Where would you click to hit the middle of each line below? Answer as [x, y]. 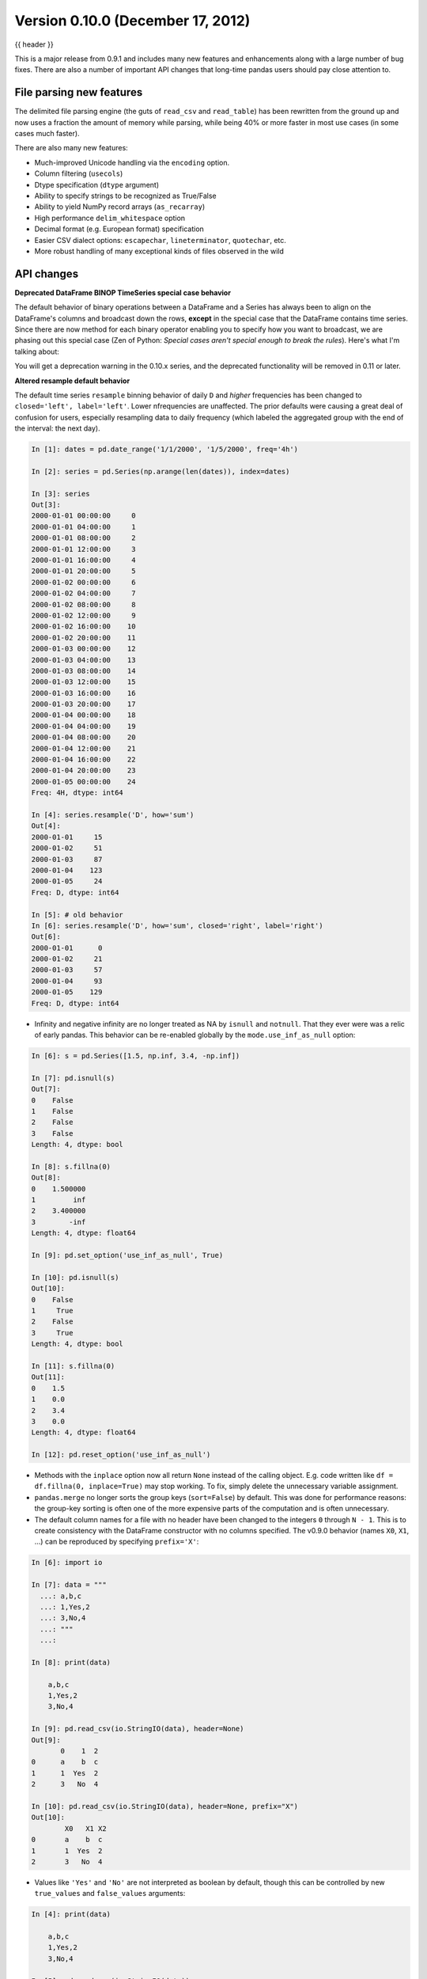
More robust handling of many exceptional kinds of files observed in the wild [159, 251]
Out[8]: [46, 1178]
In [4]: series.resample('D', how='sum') [113, 815]
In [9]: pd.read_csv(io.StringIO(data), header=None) [138, 1729]
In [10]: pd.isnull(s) [75, 1277]
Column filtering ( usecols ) [79, 173]
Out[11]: [48, 1377]
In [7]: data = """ [69, 1585]
